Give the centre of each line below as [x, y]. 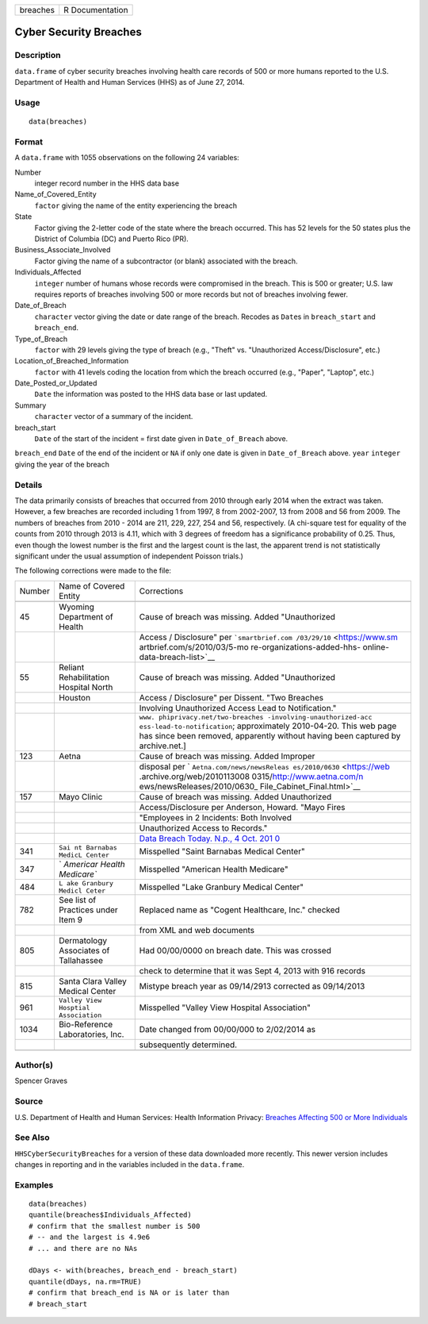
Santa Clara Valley [92, 981]
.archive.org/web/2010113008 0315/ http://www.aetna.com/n [251, 776]
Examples [34, 1184]
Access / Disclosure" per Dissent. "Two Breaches [231, 697]
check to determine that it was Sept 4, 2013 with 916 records [252, 970]
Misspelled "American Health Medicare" [214, 869]
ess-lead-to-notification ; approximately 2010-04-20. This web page [268, 726]
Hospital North [86, 687]
